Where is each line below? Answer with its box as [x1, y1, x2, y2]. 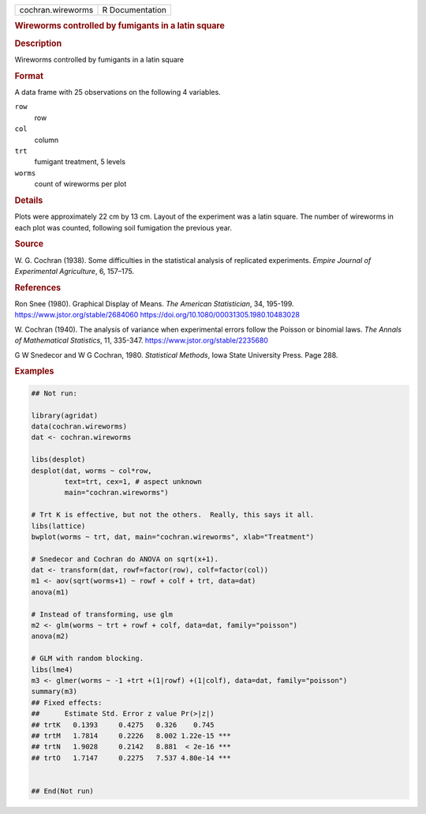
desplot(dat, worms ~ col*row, [31, 466, 153, 475]
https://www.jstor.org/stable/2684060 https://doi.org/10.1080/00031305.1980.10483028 [14, 310, 300, 320]
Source [14, 238, 44, 249]
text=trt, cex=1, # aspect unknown [64, 477, 203, 486]
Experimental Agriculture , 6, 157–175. [14, 266, 134, 276]
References [14, 282, 62, 293]
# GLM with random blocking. [31, 654, 144, 663]
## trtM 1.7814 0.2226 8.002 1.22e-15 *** [31, 731, 232, 740]
